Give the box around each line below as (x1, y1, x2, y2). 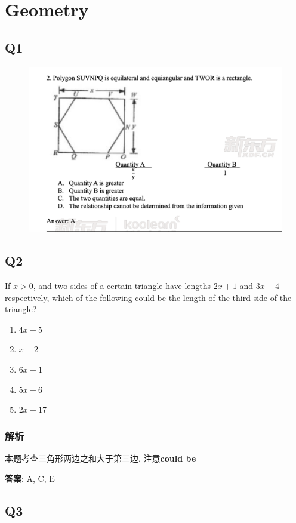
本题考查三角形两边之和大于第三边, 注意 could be (5, 451, 196, 464)
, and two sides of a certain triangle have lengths (33, 279, 211, 291)
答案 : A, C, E (5, 472, 55, 484)
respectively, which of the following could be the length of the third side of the (5, 291, 292, 303)
